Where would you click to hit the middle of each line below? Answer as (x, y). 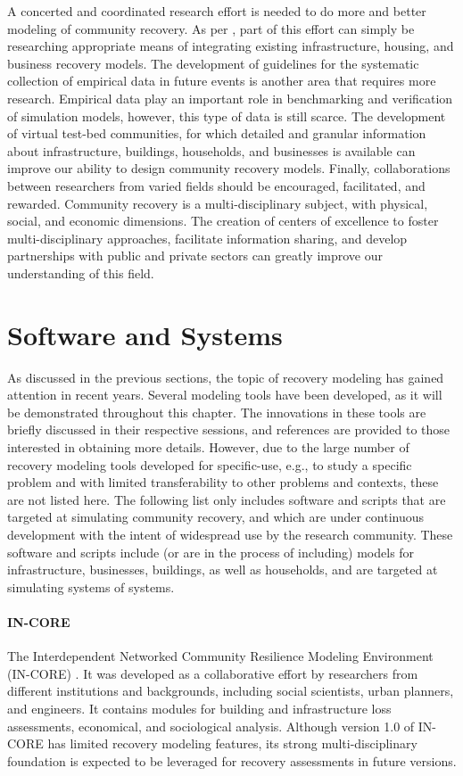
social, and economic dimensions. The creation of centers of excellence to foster (223, 221)
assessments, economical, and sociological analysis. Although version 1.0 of (211, 726)
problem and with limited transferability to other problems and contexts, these (223, 482)
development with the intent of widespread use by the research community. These (230, 534)
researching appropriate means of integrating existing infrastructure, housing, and (231, 46)
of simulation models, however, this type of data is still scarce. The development (227, 116)
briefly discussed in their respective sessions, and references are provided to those (229, 429)
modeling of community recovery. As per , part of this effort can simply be (211, 28)
